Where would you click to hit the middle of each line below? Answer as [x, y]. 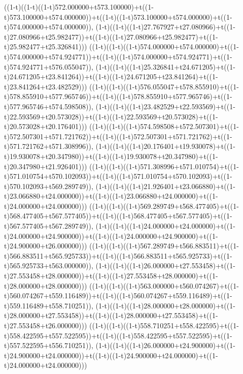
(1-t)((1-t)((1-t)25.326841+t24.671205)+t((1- [165, 66]
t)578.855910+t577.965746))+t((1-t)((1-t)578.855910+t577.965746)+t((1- [118, 96]
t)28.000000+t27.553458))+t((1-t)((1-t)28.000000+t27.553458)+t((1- [111, 315]
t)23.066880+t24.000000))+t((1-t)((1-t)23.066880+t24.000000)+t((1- [111, 196]
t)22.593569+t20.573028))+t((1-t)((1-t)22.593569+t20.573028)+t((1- [111, 116]
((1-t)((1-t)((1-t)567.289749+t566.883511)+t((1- [164, 246]
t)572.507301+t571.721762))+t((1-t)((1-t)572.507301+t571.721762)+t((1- [118, 136]
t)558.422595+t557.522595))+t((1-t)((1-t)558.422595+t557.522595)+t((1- [118, 335]
